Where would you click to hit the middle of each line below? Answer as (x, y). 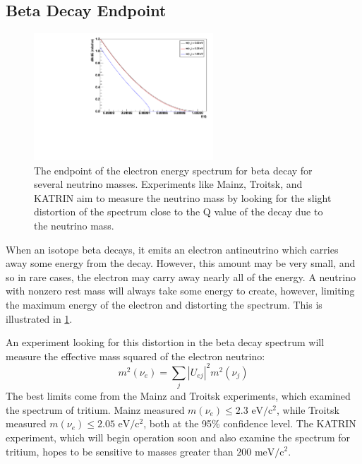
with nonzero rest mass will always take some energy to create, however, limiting (180, 291)
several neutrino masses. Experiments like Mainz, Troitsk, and (168, 184)
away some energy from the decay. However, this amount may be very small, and (181, 263)
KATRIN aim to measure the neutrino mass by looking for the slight (183, 197)
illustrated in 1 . (39, 318)
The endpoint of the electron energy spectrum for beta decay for (173, 170)
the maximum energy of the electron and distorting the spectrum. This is (164, 304)
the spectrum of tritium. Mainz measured (95, 409)
